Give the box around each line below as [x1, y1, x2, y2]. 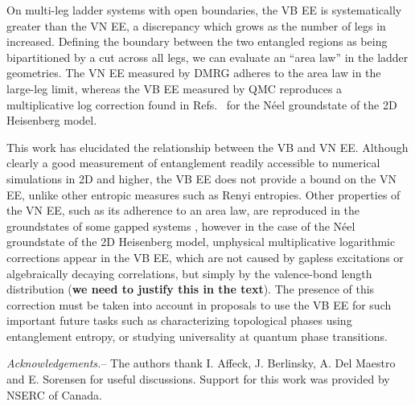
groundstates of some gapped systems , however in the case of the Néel [6, 217, 355, 234]
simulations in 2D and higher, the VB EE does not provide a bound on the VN [6, 170, 397, 187]
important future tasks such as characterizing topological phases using [6, 312, 352, 329]
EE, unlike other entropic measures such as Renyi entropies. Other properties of [6, 186, 401, 203]
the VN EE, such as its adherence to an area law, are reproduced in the [6, 202, 360, 219]
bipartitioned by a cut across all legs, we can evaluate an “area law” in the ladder [6, 48, 409, 65]
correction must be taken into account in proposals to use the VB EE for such [6, 296, 392, 313]
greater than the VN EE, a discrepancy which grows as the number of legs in [6, 17, 386, 34]
